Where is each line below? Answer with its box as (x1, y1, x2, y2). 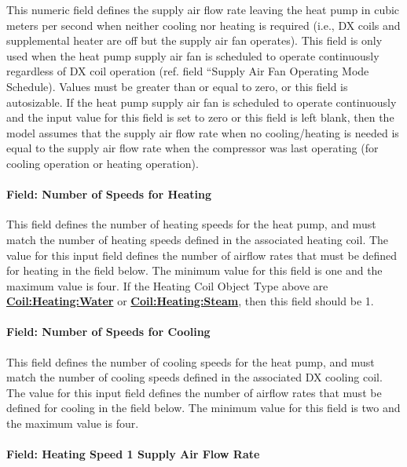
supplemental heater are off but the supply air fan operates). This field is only (6, 32, 383, 49)
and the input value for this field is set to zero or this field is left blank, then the (6, 109, 394, 126)
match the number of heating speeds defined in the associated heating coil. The (6, 231, 389, 247)
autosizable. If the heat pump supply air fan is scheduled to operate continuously (6, 93, 397, 110)
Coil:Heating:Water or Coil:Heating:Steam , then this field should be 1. (6, 293, 374, 309)
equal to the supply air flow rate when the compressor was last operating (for (6, 140, 379, 156)
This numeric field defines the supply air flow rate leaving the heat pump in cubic (6, 2, 400, 17)
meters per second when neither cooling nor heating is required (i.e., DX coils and (6, 16, 401, 33)
